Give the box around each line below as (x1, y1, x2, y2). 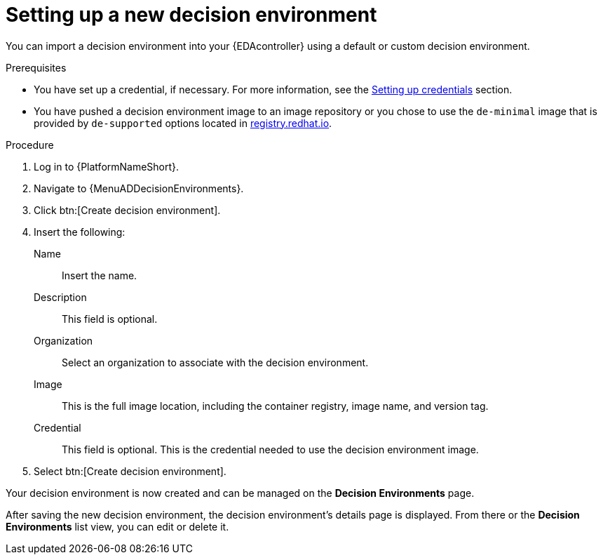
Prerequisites (6, 61, 67, 74)
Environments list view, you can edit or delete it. (6, 520, 229, 533)
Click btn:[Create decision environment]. (34, 204, 221, 216)
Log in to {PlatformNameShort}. (34, 160, 179, 173)
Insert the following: (34, 225, 126, 238)
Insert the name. (62, 269, 137, 281)
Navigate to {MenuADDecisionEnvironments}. (34, 182, 244, 194)
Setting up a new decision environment (6, 3, 377, 27)
